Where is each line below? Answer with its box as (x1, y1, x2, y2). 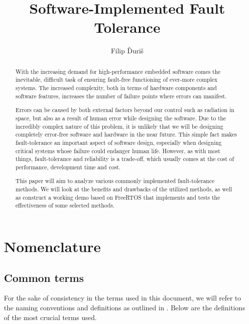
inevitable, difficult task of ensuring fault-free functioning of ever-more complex (15, 75, 218, 84)
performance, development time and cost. (15, 162, 121, 171)
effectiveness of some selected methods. (15, 201, 114, 209)
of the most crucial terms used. (4, 312, 97, 322)
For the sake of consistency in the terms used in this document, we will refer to (4, 293, 241, 303)
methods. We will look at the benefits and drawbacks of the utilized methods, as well (15, 185, 232, 193)
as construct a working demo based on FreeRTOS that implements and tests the (15, 193, 220, 201)
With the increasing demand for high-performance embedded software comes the (15, 67, 221, 75)
